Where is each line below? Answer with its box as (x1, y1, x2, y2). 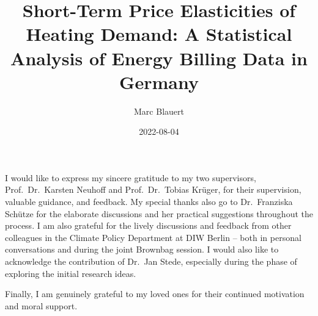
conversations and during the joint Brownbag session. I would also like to (5, 243, 279, 256)
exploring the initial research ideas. (5, 267, 136, 279)
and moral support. (5, 299, 78, 312)
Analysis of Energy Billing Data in (10, 45, 308, 70)
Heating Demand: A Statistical (26, 21, 292, 46)
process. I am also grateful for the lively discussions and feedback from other (5, 219, 292, 232)
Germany (119, 69, 199, 94)
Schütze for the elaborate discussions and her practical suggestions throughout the (5, 207, 313, 220)
